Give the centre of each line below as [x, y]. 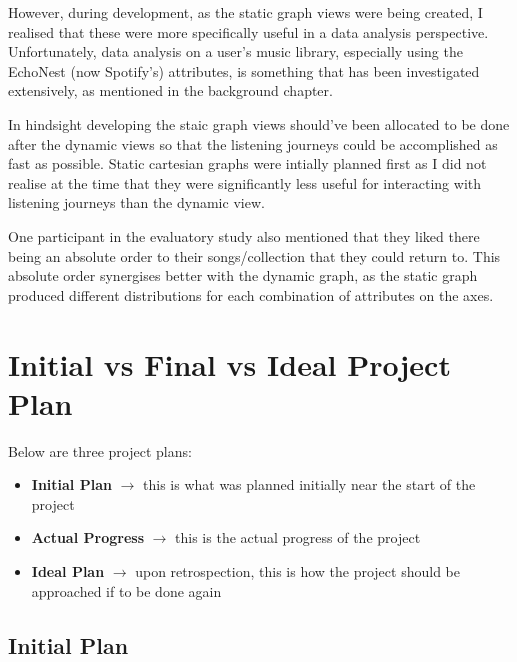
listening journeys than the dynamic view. [136, 202]
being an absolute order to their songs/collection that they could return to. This [254, 255]
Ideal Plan [68, 571]
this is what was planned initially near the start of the [309, 484]
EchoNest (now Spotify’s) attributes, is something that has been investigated [244, 70]
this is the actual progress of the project [298, 537]
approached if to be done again [126, 590]
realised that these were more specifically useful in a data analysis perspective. [248, 31]
